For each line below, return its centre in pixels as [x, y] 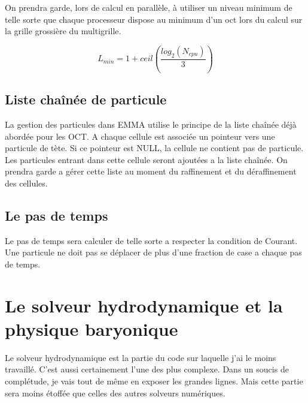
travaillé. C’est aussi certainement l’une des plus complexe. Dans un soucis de [147, 369]
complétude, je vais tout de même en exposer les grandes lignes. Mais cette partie [154, 381]
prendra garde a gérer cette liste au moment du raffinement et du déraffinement [151, 171]
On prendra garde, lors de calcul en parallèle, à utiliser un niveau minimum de [149, 7]
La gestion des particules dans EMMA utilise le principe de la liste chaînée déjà [151, 124]
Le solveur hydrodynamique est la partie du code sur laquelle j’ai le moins [141, 357]
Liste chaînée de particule [86, 99]
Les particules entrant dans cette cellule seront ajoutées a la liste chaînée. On [146, 159]
